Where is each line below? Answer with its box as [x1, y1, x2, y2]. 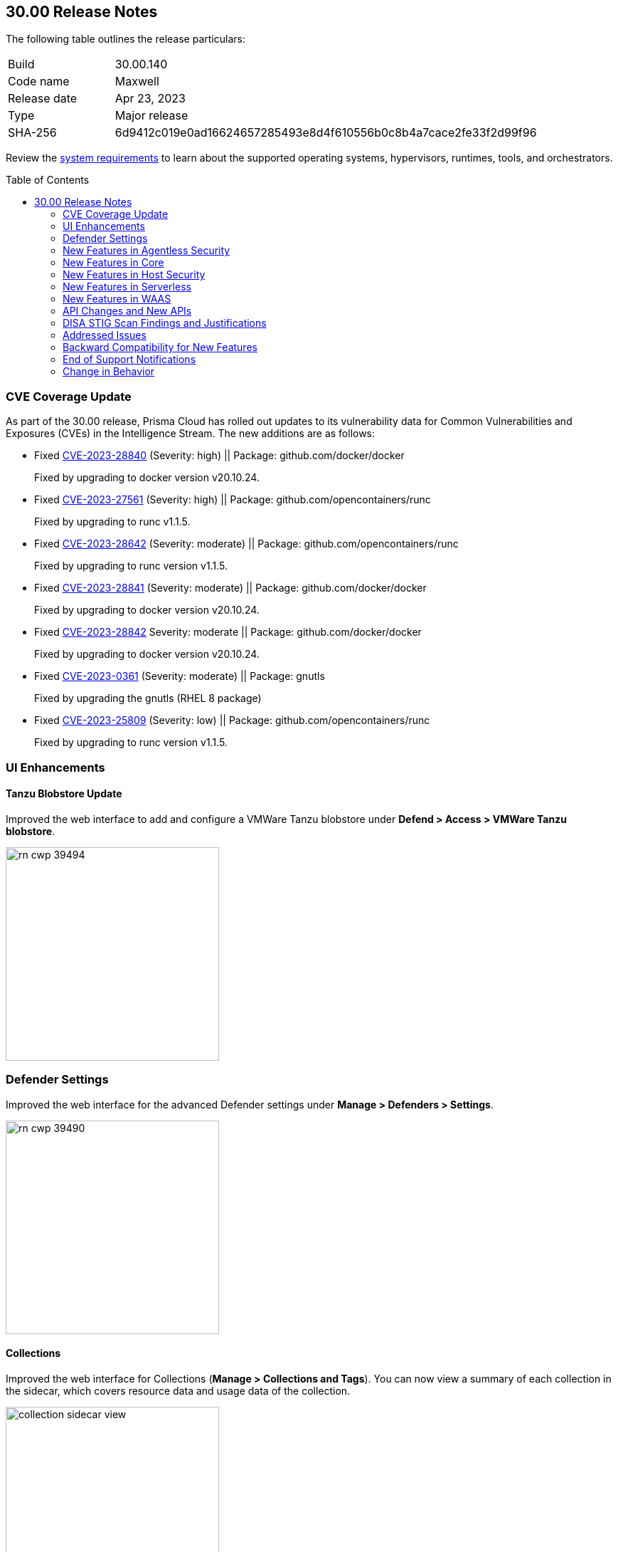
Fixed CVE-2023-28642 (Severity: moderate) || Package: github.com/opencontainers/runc [34, 538, 459, 550]
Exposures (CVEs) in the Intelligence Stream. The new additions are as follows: [6, 427, 375, 440]
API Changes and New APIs [63, 305, 192, 318]
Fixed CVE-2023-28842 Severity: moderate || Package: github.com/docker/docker [34, 626, 422, 639]
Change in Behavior [63, 365, 155, 378]
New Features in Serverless [63, 280, 191, 293]
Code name [8, 74, 70, 89]
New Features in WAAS [63, 293, 171, 305]
